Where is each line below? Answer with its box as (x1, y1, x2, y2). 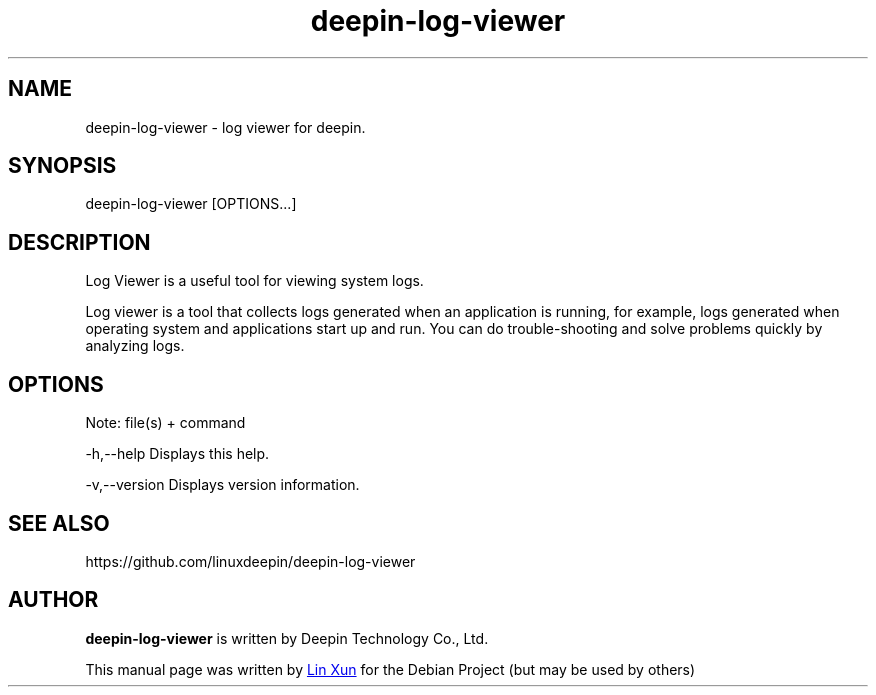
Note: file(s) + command (85, 414, 246, 432)
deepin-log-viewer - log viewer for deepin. (85, 118, 366, 136)
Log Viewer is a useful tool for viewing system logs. (85, 272, 424, 290)
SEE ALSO (8, 510, 110, 536)
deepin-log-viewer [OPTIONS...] (85, 195, 297, 213)
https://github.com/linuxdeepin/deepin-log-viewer (85, 552, 416, 570)
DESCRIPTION (8, 229, 151, 255)
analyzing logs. (85, 337, 185, 355)
